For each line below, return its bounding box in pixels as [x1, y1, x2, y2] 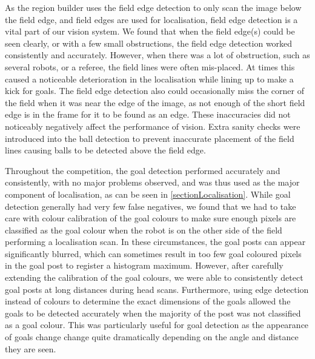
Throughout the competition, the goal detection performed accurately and [5, 164, 280, 176]
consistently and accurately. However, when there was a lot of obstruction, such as [5, 49, 310, 61]
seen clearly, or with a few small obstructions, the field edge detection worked [5, 36, 293, 49]
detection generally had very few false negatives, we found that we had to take [5, 200, 296, 212]
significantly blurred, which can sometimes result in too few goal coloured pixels [5, 247, 302, 260]
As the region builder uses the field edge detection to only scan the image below [5, 1, 302, 13]
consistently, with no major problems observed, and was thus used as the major [5, 176, 300, 189]
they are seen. [5, 342, 56, 355]
